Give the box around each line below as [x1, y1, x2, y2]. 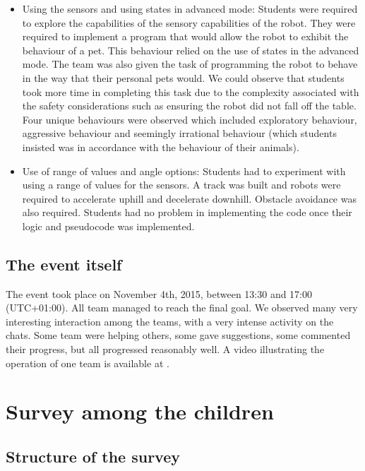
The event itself [6, 253, 122, 275]
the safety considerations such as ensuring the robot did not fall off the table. [22, 98, 357, 113]
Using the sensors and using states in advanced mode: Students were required [22, 1, 358, 16]
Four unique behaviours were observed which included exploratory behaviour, [22, 112, 357, 126]
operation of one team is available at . [6, 355, 169, 370]
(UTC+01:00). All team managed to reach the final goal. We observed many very [6, 300, 358, 315]
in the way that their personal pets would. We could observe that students [22, 70, 345, 85]
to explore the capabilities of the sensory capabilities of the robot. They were [22, 15, 356, 30]
